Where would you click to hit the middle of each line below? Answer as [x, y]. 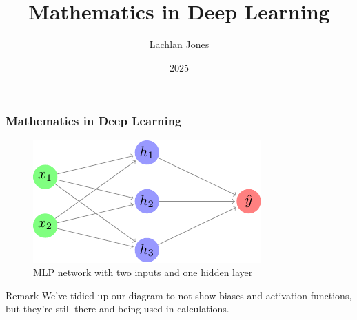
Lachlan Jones [179, 44]
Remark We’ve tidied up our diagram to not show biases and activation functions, [179, 295]
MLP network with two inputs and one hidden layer [143, 272]
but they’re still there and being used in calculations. [118, 309]
